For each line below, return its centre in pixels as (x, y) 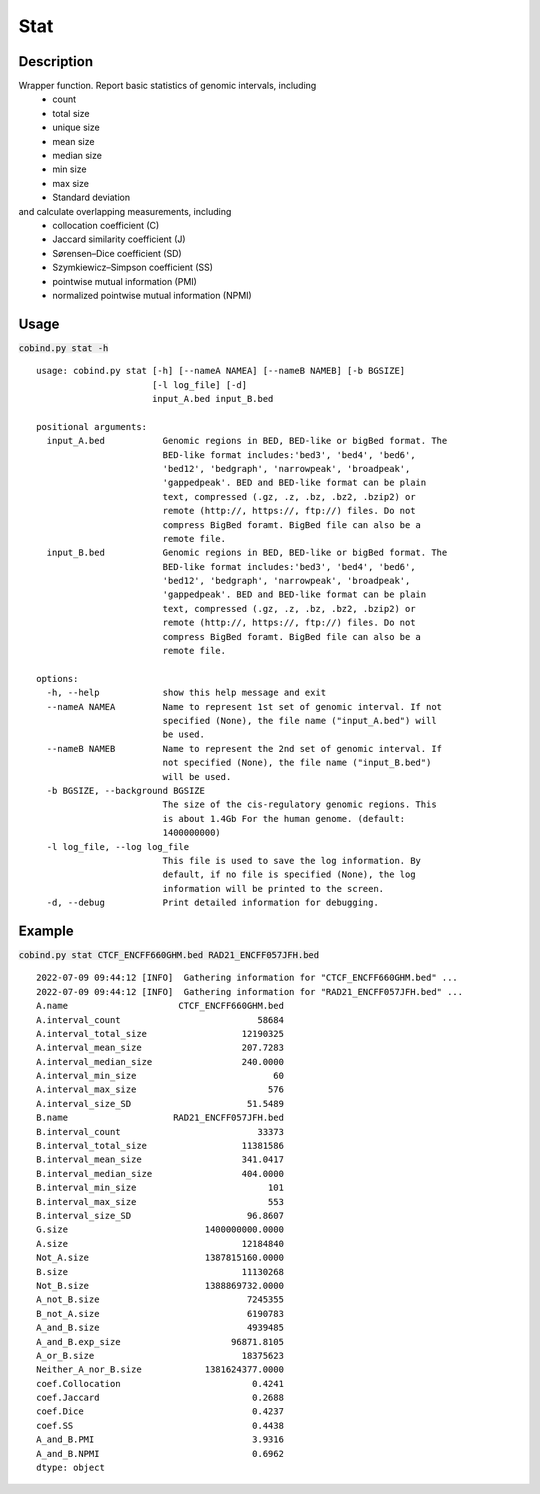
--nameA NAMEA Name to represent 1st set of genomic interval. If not (244, 706)
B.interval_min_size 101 (160, 1188)
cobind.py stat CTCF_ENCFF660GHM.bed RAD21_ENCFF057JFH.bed (169, 954)
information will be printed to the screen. (273, 888)
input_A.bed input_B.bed (212, 398)
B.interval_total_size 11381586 (160, 1146)
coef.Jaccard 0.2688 (160, 1398)
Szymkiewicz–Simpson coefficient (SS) (133, 267)
